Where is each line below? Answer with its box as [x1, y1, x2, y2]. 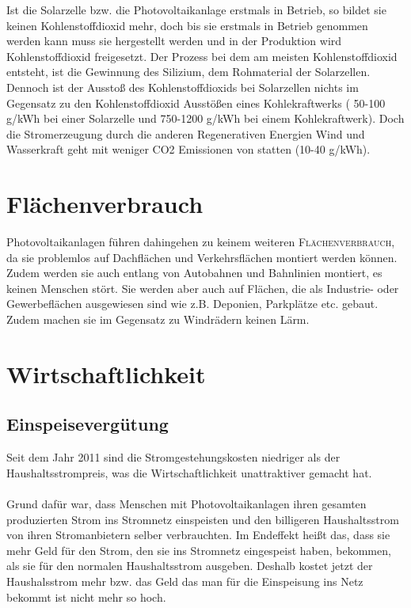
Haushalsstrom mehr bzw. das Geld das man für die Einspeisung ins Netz [6, 572, 363, 589]
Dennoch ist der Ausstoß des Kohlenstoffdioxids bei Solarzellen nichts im [6, 78, 359, 95]
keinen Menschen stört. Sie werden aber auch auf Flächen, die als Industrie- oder [6, 279, 399, 296]
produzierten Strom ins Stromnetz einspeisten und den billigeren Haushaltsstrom [6, 511, 399, 527]
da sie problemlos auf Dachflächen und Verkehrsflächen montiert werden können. [6, 249, 398, 265]
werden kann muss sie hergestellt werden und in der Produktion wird [6, 32, 342, 49]
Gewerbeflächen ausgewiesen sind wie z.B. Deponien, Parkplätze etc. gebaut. [6, 295, 379, 312]
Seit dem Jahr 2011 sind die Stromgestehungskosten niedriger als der [6, 449, 341, 465]
